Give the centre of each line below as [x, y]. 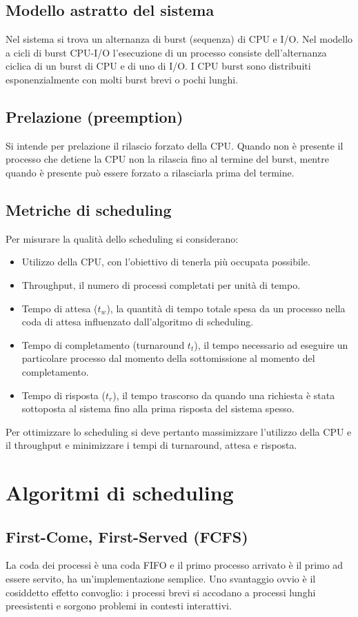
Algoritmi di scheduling [120, 493]
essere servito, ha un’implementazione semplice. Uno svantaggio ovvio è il [161, 579]
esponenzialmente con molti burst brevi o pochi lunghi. [122, 79]
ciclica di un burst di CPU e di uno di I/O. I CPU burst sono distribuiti [158, 66]
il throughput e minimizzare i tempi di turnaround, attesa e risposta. [151, 445]
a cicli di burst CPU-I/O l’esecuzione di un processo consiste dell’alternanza [166, 52]
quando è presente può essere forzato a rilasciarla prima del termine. [150, 172]
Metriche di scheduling [89, 209]
